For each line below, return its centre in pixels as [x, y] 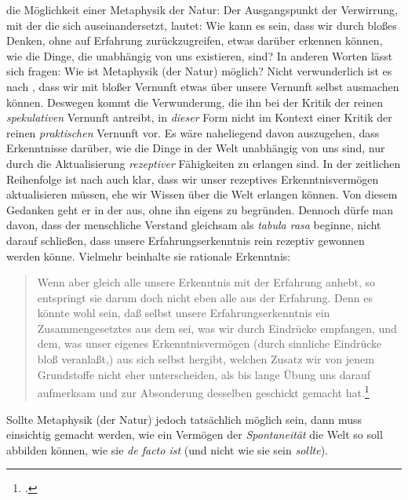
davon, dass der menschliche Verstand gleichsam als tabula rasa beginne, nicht [194, 225]
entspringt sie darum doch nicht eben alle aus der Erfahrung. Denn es [205, 297]
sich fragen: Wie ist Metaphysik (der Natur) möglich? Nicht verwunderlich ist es [199, 71]
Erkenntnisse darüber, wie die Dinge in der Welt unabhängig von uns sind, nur [196, 148]
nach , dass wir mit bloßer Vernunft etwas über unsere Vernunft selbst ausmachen [203, 86]
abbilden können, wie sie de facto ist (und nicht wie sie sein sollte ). [167, 449]
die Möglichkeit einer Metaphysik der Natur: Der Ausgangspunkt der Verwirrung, [202, 9]
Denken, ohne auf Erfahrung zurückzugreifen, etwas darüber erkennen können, [195, 40]
